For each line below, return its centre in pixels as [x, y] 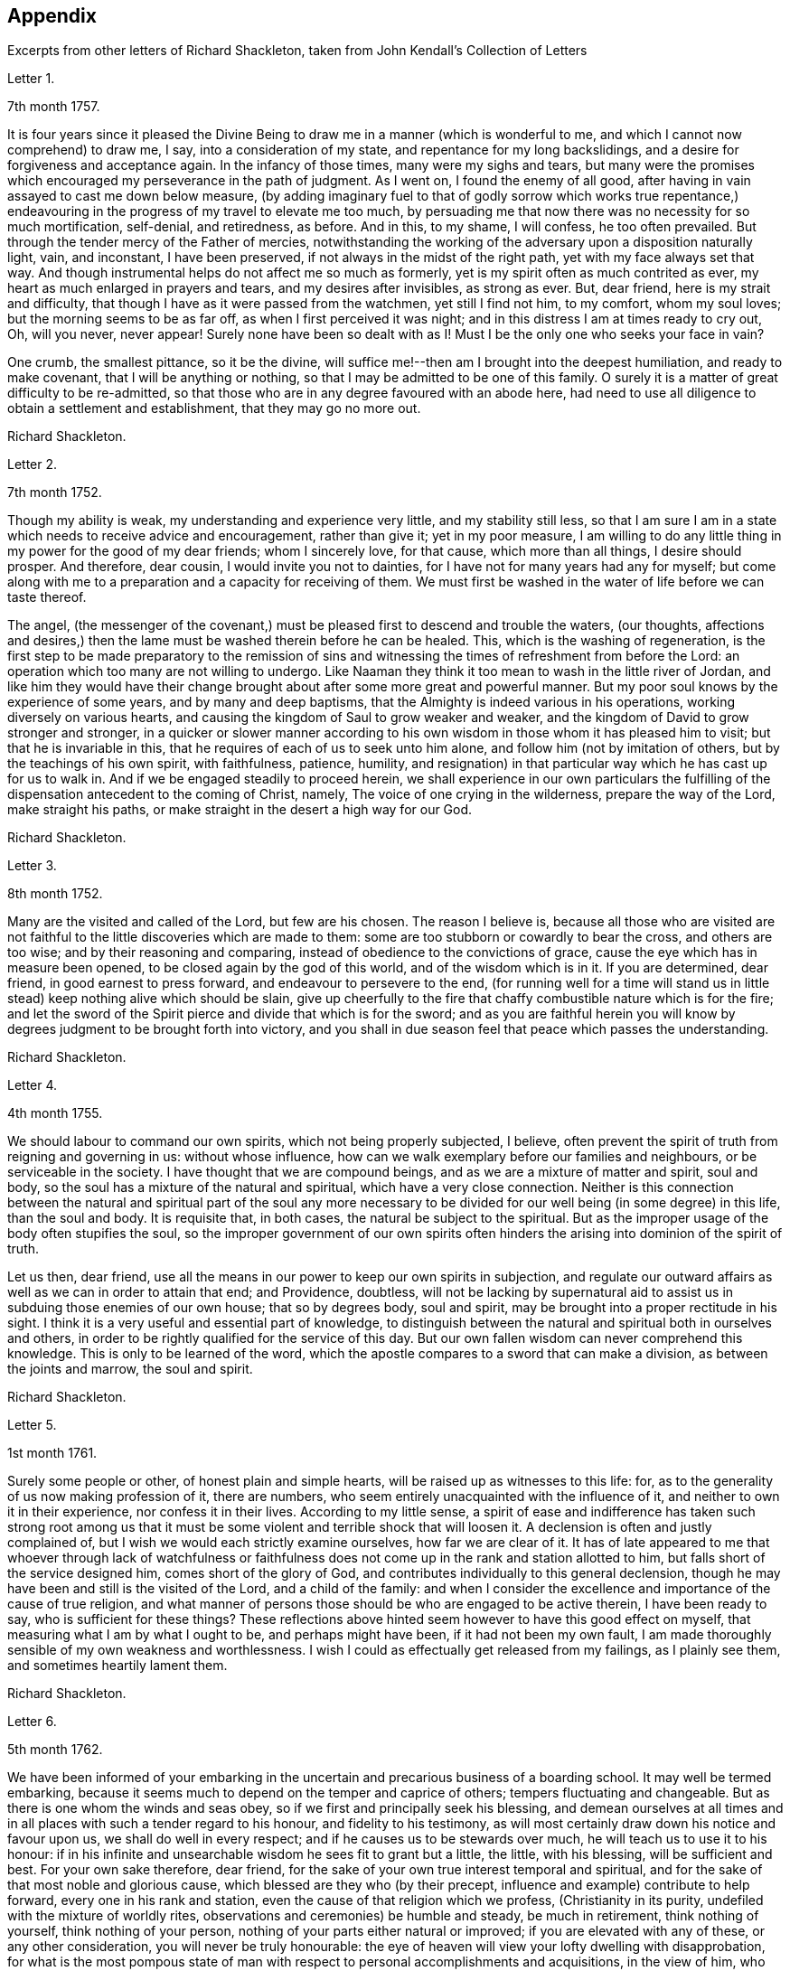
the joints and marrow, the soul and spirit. [130, 1369]
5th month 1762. [55, 1750]
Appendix [52, 16]
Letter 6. [32, 1722]
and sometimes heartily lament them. [118, 1666]
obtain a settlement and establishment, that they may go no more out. [214, 408]
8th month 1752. [55, 894]
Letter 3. [32, 866]
